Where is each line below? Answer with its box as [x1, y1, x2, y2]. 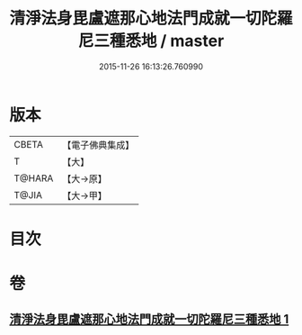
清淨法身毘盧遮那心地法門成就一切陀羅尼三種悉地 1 [9, 312, 289, 327]
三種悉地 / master [93, 31, 225, 51]
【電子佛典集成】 [62, 139, 135, 151]
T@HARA [13, 172, 54, 185]
